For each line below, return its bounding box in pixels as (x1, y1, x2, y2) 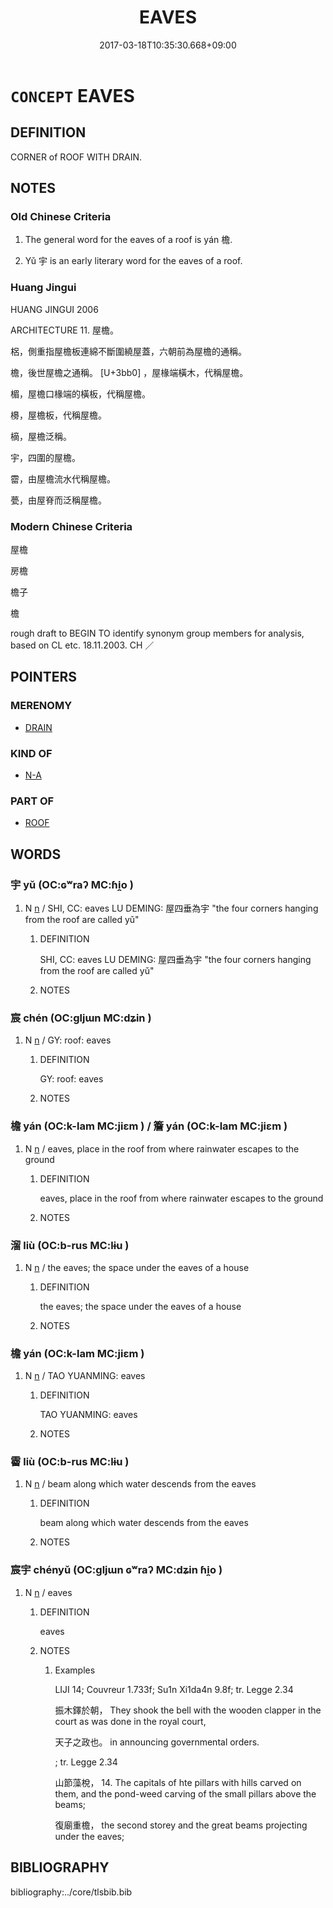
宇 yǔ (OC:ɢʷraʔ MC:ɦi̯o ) (10, 877, 134, 891)
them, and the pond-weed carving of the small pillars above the (54, 1787, 317, 1800)
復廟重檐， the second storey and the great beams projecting (54, 1819, 308, 1831)
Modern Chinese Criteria (10, 519, 133, 533)
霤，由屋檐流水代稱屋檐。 (10, 472, 116, 485)
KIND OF (10, 746, 53, 760)
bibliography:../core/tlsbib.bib (10, 1886, 133, 1898)
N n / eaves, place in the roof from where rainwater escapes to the (24, 1142, 300, 1155)
